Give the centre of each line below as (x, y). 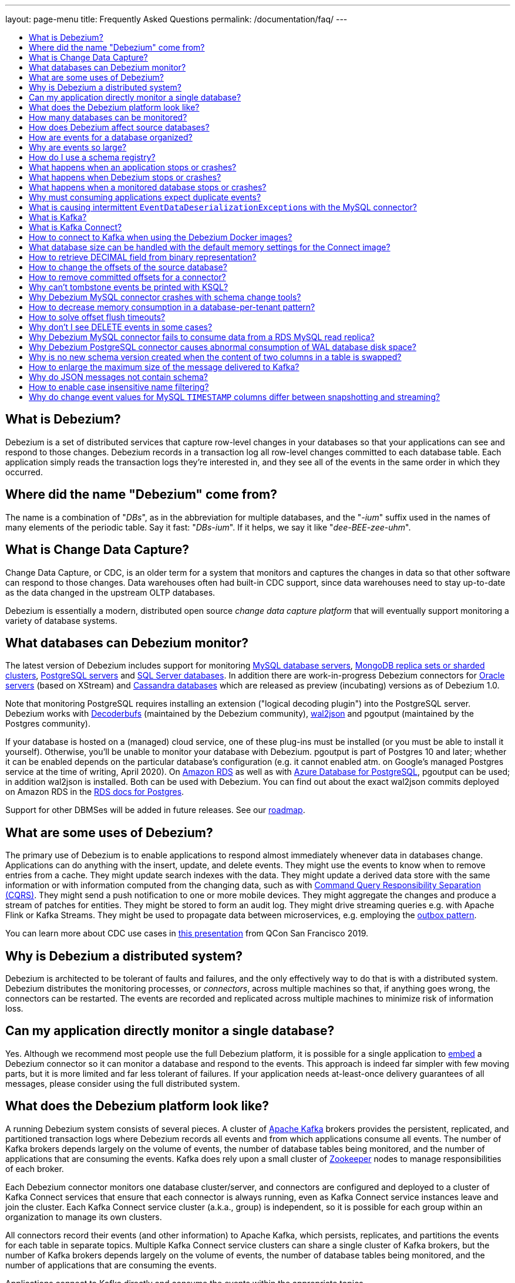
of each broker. (35, 1168)
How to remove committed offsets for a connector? (127, 277)
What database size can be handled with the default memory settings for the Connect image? (210, 247)
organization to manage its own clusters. (84, 1217)
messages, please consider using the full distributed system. (123, 1083)
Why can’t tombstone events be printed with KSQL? (129, 287)
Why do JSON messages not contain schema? (118, 377)
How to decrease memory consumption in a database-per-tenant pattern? (172, 307)
